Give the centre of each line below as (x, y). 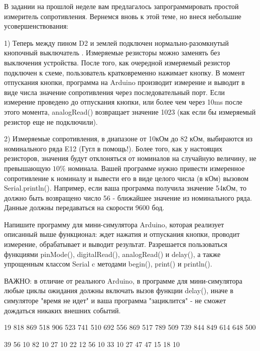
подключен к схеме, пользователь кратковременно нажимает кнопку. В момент (124, 72)
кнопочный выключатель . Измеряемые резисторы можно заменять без (112, 53)
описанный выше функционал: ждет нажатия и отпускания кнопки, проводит (122, 234)
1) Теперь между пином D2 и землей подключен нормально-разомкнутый (116, 42)
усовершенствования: (36, 26)
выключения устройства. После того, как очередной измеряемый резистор (117, 62)
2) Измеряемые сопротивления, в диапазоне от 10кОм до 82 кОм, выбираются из (128, 139)
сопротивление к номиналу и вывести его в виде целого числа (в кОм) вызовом (126, 178)
